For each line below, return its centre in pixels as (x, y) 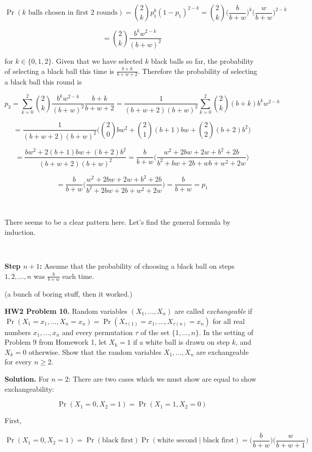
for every (18, 362)
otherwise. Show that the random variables (95, 352)
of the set (155, 332)
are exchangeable (222, 352)
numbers (18, 332)
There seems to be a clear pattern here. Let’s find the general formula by (118, 222)
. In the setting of (226, 332)
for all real (229, 321)
